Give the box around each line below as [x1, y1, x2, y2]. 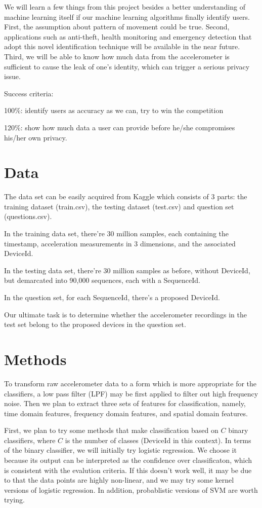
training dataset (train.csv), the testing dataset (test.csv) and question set [4, 201, 234, 211]
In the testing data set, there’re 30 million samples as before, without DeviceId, [4, 265, 250, 275]
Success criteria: [4, 88, 54, 98]
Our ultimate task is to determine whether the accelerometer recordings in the [4, 309, 247, 319]
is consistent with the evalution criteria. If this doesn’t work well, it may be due [4, 464, 252, 475]
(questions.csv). [4, 211, 52, 222]
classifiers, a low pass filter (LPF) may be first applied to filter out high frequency [4, 388, 258, 398]
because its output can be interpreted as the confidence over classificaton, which [4, 455, 252, 465]
